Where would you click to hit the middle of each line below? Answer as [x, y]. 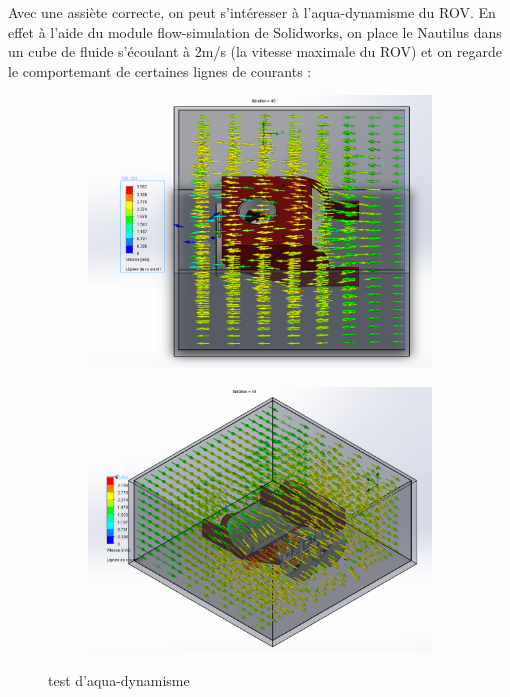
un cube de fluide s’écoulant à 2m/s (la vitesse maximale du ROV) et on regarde [255, 51]
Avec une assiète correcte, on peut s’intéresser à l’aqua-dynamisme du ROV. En [252, 12]
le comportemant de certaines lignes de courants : [160, 70]
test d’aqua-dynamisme [119, 680]
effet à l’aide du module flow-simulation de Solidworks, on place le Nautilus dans [255, 31]
